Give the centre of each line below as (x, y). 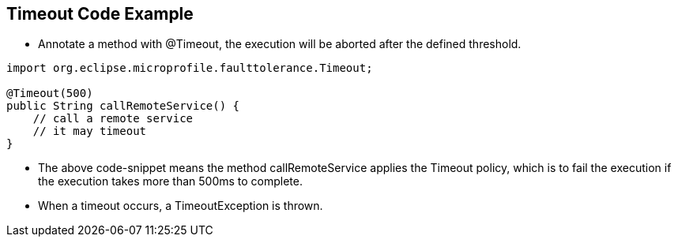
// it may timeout (90, 131)
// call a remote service (113, 119)
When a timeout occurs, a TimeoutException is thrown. (181, 206)
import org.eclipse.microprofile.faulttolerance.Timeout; (190, 68)
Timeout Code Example (100, 14)
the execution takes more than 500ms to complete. (170, 181)
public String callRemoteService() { (123, 106)
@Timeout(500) (50, 93)
